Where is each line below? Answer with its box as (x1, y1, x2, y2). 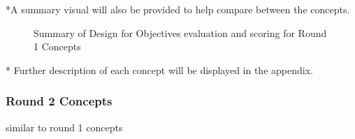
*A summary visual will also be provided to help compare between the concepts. (6, 2, 350, 16)
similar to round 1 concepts (6, 119, 123, 134)
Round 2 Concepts (6, 92, 113, 110)
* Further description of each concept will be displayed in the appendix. (6, 62, 313, 77)
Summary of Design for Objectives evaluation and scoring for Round (34, 25, 327, 40)
